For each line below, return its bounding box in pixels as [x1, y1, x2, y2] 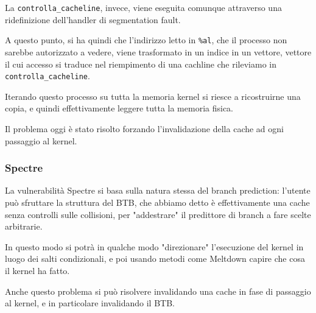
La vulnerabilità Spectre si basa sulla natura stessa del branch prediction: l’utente [5, 184, 311, 197]
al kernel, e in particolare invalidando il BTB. [5, 297, 175, 309]
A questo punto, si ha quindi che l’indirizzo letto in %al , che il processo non [5, 33, 287, 46]
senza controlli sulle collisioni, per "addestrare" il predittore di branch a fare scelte [5, 208, 311, 220]
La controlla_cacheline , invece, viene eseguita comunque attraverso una [5, 1, 282, 13]
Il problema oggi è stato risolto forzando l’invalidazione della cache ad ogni [5, 122, 284, 135]
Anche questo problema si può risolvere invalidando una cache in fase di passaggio [5, 284, 311, 297]
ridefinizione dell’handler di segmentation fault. [5, 13, 181, 26]
